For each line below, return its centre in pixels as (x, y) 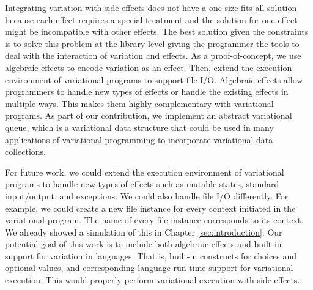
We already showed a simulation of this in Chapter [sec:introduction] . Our (144, 232)
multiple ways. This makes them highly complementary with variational (139, 103)
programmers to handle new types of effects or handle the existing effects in (147, 91)
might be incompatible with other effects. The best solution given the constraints (157, 32)
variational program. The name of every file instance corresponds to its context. (154, 220)
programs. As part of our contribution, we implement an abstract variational (149, 115)
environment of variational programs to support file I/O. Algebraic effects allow (154, 79)
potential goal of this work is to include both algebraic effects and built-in (143, 244)
